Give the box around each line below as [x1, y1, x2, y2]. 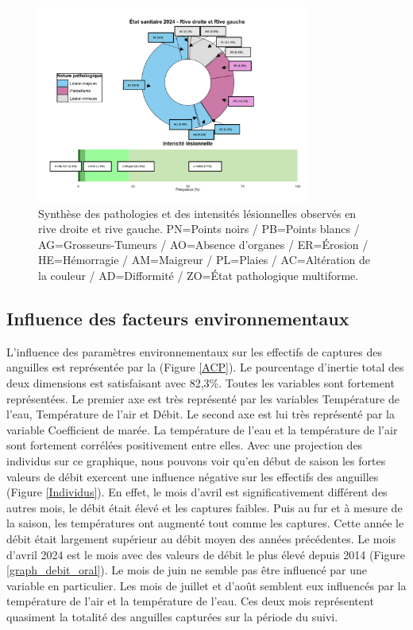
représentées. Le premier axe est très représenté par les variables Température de [6, 390, 399, 406]
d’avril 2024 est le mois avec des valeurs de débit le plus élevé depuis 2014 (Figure [6, 546, 405, 562]
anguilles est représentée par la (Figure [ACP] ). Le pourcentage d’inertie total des [6, 359, 404, 375]
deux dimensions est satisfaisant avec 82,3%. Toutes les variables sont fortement [6, 375, 395, 391]
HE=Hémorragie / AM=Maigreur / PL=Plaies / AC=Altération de [38, 251, 370, 268]
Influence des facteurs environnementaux [6, 306, 349, 331]
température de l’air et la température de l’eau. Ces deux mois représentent [6, 593, 374, 609]
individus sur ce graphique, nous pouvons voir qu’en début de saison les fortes [6, 453, 386, 469]
